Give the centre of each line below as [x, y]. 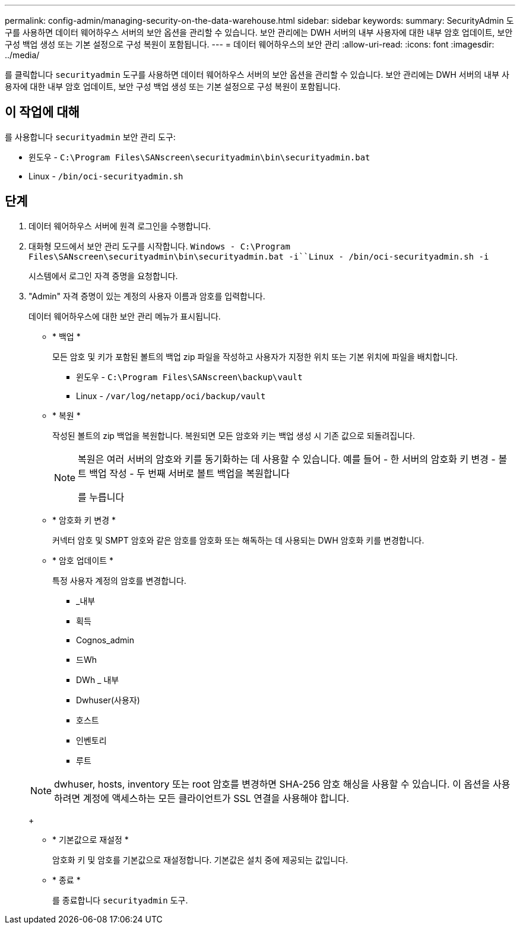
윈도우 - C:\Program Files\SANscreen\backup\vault [189, 377]
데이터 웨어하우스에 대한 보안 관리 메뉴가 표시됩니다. [125, 316]
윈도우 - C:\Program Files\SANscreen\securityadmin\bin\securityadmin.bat [199, 157]
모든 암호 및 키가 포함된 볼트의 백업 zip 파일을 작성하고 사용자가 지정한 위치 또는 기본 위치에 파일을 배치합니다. [255, 356]
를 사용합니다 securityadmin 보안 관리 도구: [90, 137]
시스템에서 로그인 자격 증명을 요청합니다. [103, 276]
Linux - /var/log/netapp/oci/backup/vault [171, 396]
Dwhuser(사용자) [108, 700]
